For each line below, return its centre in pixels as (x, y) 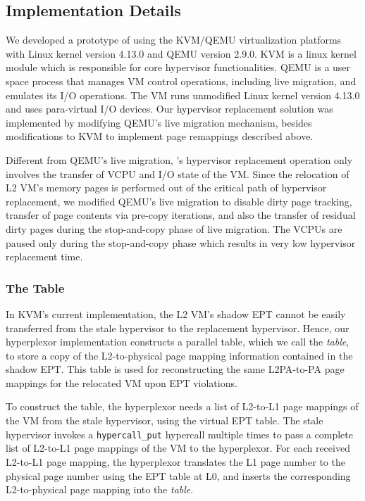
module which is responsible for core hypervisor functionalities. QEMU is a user (178, 67)
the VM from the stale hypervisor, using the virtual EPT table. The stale (165, 420)
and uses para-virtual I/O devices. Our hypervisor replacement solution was (169, 109)
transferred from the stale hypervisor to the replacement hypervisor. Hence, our (178, 328)
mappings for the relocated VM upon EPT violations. (122, 382)
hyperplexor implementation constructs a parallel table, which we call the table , (178, 342)
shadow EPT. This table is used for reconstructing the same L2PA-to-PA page (175, 369)
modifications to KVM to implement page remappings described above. (160, 136)
